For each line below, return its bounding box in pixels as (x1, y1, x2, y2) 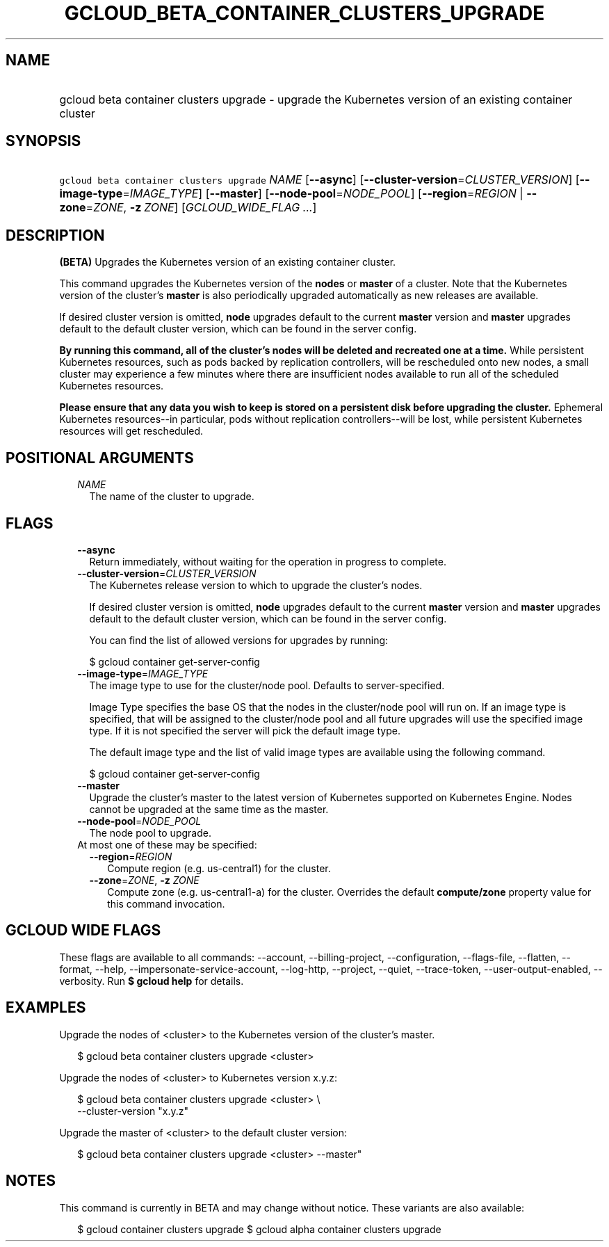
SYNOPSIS (6, 132, 81, 150)
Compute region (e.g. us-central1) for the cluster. (107, 862, 331, 874)
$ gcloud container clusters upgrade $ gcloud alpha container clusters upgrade (77, 1223, 441, 1235)
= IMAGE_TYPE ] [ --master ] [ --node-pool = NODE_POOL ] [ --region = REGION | (122, 186, 523, 201)
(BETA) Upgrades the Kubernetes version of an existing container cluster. (59, 256, 396, 268)
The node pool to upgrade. (89, 826, 211, 839)
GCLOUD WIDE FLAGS (6, 922, 161, 940)
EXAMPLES (6, 999, 86, 1017)
